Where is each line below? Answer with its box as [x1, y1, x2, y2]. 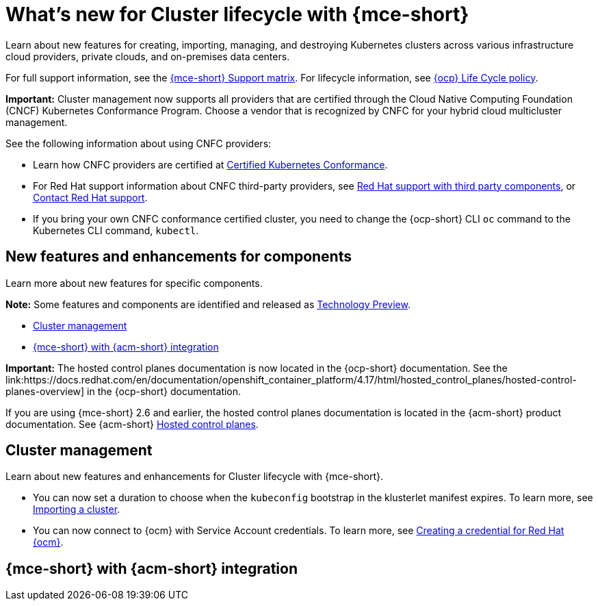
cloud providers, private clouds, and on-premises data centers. [5, 50, 290, 62]
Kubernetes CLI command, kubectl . [33, 224, 199, 236]
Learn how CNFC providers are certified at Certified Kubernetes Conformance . [33, 158, 388, 171]
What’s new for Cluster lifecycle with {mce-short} [5, 3, 469, 26]
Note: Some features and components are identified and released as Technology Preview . [5, 298, 411, 310]
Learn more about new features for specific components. [5, 277, 263, 289]
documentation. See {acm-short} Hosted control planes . [5, 418, 259, 430]
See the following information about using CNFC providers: [5, 137, 272, 149]
